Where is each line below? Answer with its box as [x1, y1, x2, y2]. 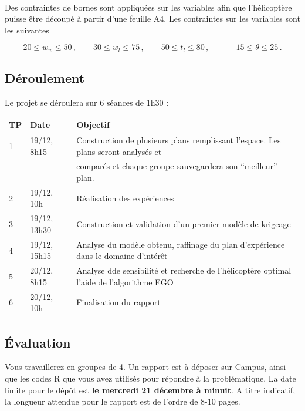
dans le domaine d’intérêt [76, 250, 168, 262]
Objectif [76, 119, 110, 131]
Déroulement [5, 69, 85, 87]
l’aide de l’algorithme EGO [76, 275, 174, 288]
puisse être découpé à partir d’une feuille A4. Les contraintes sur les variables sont [5, 12, 300, 25]
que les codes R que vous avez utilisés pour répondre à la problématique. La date [5, 372, 296, 385]
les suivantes [5, 23, 49, 36]
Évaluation [5, 333, 71, 351]
